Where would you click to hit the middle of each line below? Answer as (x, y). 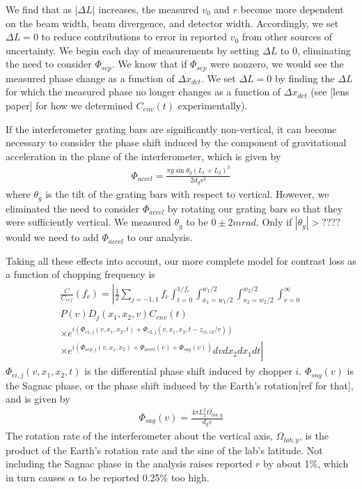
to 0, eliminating (315, 50)
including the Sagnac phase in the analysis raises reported (129, 464)
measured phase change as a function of (90, 78)
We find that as (39, 9)
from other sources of (287, 37)
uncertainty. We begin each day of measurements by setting (133, 50)
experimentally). (213, 106)
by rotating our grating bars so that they (255, 208)
